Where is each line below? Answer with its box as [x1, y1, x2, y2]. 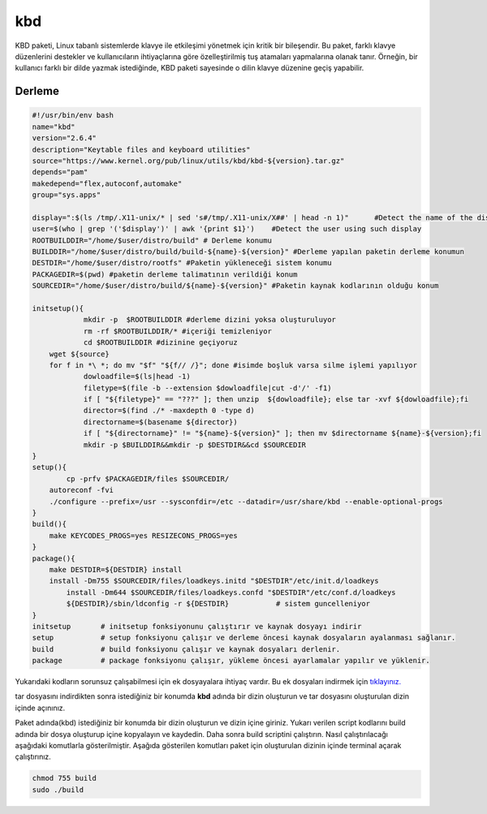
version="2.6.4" [32, 134, 97, 143]
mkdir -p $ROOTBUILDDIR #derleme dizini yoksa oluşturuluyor [83, 315, 337, 325]
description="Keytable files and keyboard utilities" [32, 144, 251, 154]
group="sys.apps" [32, 191, 101, 200]
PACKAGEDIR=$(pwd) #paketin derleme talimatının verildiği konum [32, 269, 298, 279]
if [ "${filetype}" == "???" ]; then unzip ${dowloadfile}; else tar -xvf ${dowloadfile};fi [83, 394, 469, 404]
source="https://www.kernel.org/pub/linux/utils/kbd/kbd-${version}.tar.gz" [32, 156, 345, 166]
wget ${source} [49, 349, 110, 359]
